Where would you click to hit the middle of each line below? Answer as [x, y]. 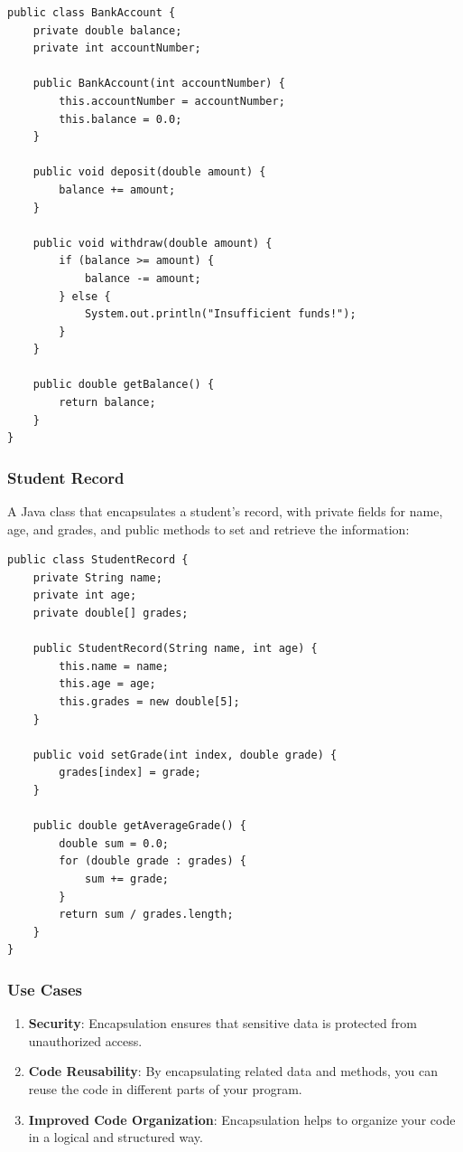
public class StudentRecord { [98, 560]
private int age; [85, 595]
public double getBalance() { [124, 385]
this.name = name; [114, 666]
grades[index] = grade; [130, 773]
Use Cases [45, 989]
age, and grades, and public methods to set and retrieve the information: [208, 529]
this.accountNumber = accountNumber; [172, 101]
